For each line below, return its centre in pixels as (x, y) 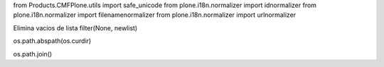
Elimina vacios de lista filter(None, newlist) (75, 28)
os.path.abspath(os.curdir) (52, 41)
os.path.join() (33, 54)
